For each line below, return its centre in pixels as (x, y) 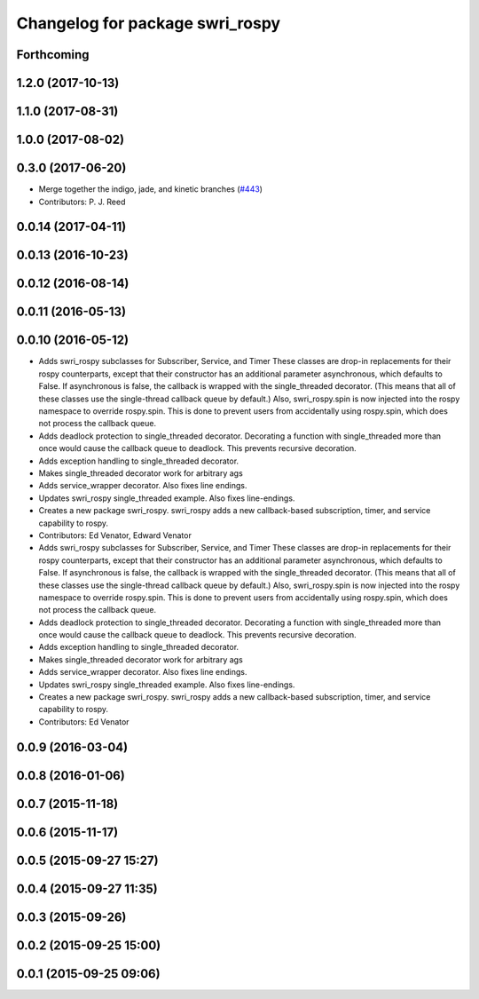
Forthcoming (53, 55)
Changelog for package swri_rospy (149, 23)
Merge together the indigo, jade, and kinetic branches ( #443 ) (151, 189)
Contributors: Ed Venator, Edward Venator (115, 535)
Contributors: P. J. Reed (82, 202)
